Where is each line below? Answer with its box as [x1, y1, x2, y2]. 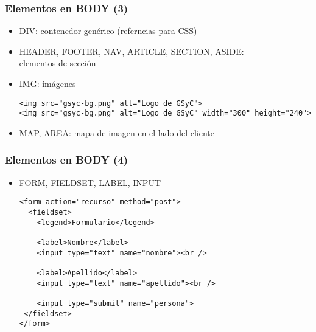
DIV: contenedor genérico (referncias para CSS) [19, 24, 197, 37]
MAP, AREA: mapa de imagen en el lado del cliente [19, 126, 215, 139]
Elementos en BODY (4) [5, 152, 128, 167]
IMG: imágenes [19, 77, 76, 89]
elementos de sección [19, 57, 96, 69]
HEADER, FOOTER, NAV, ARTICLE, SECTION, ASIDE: [19, 44, 244, 57]
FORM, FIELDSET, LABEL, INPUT [19, 176, 161, 188]
